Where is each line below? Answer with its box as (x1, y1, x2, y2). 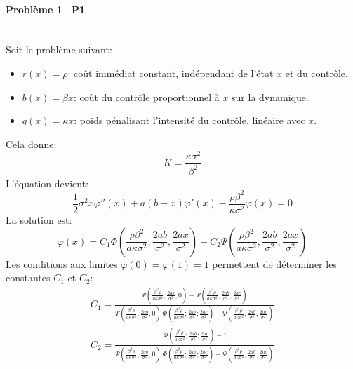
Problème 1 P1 (6, 1, 86, 16)
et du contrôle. (285, 65, 348, 80)
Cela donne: (6, 136, 57, 151)
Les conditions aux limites (6, 256, 118, 271)
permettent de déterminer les (212, 256, 337, 271)
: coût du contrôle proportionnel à (73, 89, 220, 104)
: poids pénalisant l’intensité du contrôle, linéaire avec (74, 113, 305, 128)
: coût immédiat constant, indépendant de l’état (67, 65, 274, 80)
